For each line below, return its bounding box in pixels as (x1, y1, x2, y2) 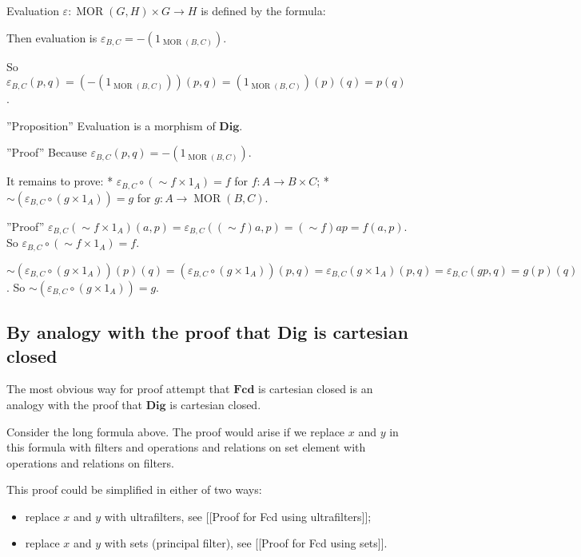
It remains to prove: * (6, 173, 113, 189)
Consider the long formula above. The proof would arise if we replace (6, 423, 345, 440)
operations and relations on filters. (6, 454, 174, 471)
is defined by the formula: (201, 2, 326, 18)
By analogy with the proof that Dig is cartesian (6, 320, 408, 344)
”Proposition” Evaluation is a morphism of (6, 117, 216, 133)
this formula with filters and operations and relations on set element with (6, 439, 366, 456)
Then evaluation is (6, 29, 97, 46)
